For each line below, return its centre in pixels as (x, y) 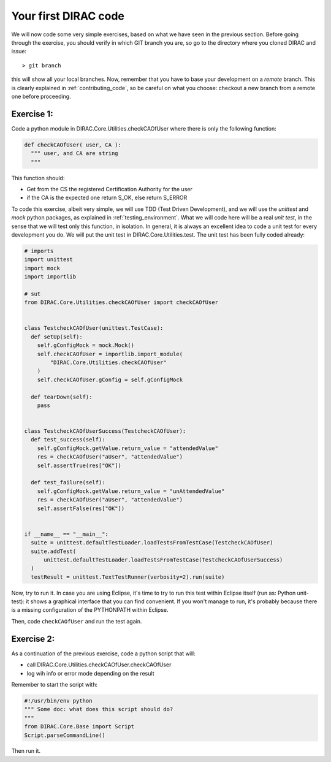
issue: (19, 51)
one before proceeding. (41, 96)
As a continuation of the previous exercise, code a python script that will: (103, 653)
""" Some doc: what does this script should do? (99, 709)
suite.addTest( (54, 551)
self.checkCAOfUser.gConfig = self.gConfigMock (110, 379)
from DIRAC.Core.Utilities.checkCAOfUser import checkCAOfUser (121, 303)
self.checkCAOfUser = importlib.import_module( (110, 354)
